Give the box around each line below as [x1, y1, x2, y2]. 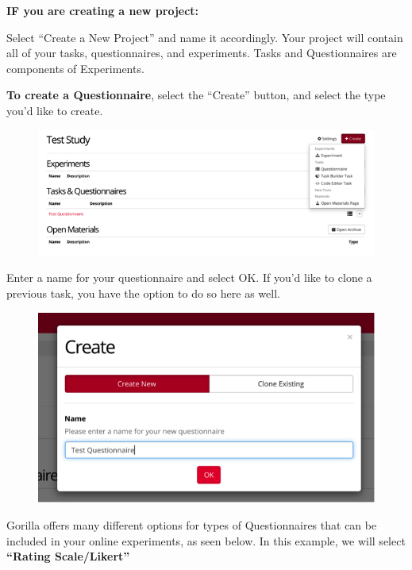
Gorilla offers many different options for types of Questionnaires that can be [6, 516, 377, 533]
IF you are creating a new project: [6, 2, 199, 18]
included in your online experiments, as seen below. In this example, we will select [6, 532, 406, 549]
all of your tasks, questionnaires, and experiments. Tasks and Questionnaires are [6, 44, 397, 61]
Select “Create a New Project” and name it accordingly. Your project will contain [6, 29, 403, 45]
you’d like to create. [6, 102, 103, 118]
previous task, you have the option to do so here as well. [6, 284, 280, 301]
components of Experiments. [6, 60, 144, 76]
